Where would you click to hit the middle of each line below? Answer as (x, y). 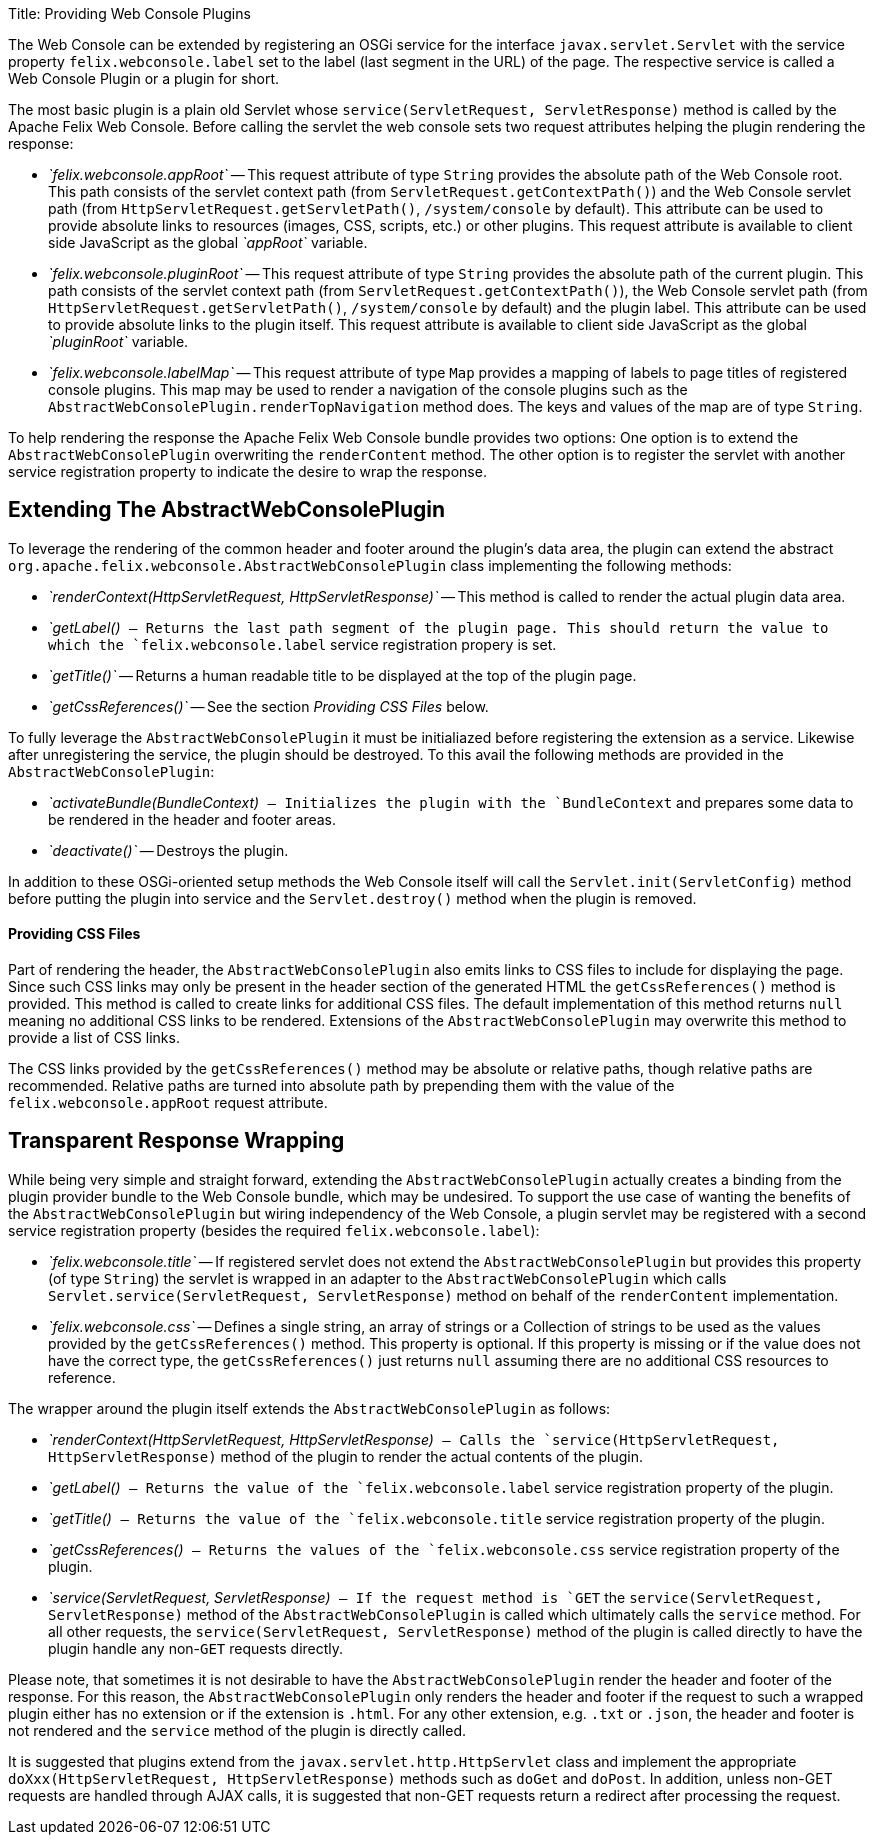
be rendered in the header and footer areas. (192, 819)
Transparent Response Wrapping (176, 1141)
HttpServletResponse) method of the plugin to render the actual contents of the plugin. (345, 1456)
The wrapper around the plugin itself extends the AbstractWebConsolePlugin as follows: (309, 1408)
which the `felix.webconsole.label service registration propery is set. (302, 644)
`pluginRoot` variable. (118, 341)
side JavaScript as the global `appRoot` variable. (208, 242)
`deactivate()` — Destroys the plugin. (168, 850)
